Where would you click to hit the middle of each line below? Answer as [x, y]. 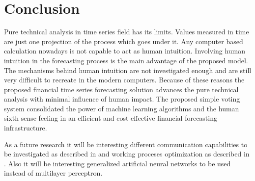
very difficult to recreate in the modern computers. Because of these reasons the [124, 80]
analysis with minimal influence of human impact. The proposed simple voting [122, 99]
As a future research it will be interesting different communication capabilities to [126, 144]
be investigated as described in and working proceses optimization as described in [127, 154]
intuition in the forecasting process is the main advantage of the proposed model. [126, 60]
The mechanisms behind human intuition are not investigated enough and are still [128, 70]
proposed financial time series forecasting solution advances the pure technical [121, 89]
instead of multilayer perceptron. [53, 173]
